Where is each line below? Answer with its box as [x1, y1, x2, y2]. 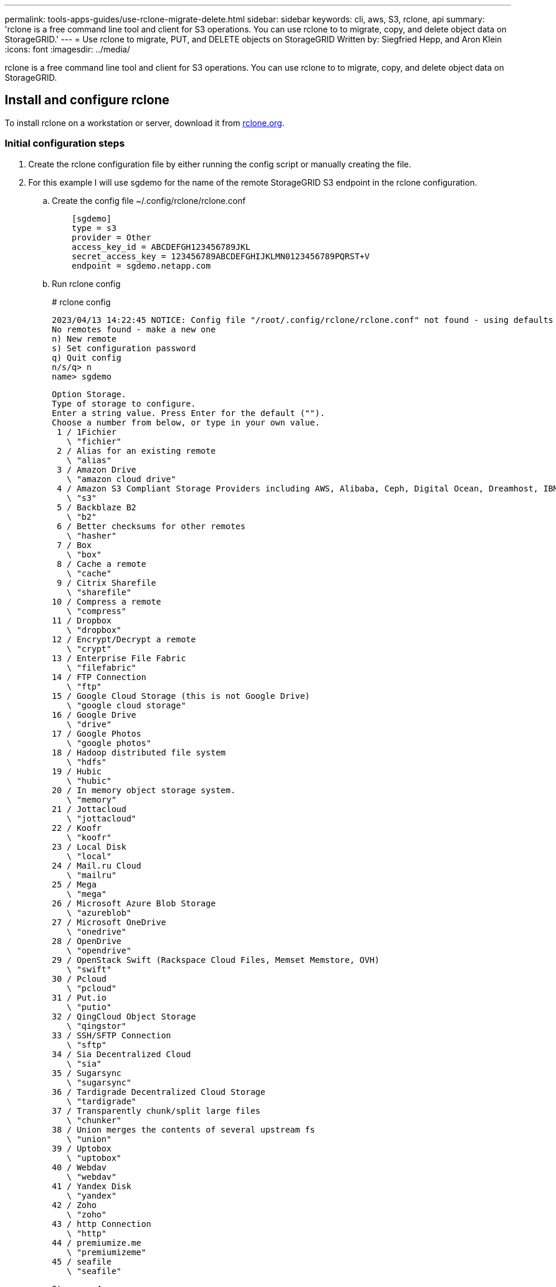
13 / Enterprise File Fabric [52, 653, 186, 663]
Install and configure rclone [5, 93, 170, 108]
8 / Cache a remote [57, 559, 147, 569]
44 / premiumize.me [52, 1237, 141, 1248]
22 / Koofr [52, 823, 102, 833]
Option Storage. [52, 389, 127, 399]
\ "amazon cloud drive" [67, 474, 176, 484]
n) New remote [52, 334, 117, 344]
